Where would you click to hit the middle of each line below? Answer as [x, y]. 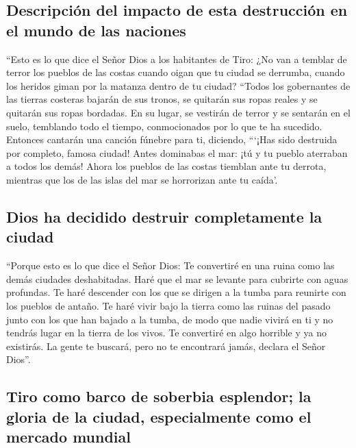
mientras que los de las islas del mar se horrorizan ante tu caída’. [142, 179]
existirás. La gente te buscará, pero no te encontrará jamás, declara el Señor [166, 346]
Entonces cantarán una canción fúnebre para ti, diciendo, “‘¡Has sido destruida [172, 139]
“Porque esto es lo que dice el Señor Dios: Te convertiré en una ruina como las [170, 265]
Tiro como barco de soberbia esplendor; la [159, 396]
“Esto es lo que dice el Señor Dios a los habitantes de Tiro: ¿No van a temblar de [177, 59]
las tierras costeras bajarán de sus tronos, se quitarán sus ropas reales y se [162, 99]
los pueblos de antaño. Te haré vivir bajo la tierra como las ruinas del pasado [168, 305]
